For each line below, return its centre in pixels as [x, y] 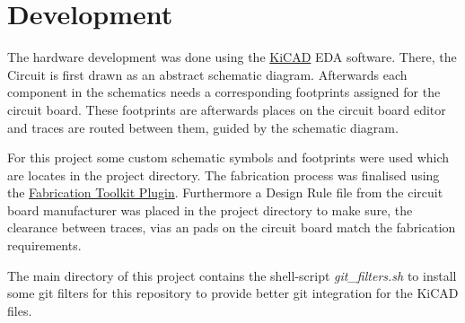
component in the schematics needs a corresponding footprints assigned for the [224, 92]
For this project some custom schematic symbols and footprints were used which [228, 157]
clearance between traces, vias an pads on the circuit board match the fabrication [232, 227]
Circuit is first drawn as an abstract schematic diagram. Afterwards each [207, 74]
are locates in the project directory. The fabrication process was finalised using [224, 175]
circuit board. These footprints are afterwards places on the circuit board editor [227, 109]
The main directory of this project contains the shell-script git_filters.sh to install [232, 275]
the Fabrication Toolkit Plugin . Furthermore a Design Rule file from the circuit [225, 192]
